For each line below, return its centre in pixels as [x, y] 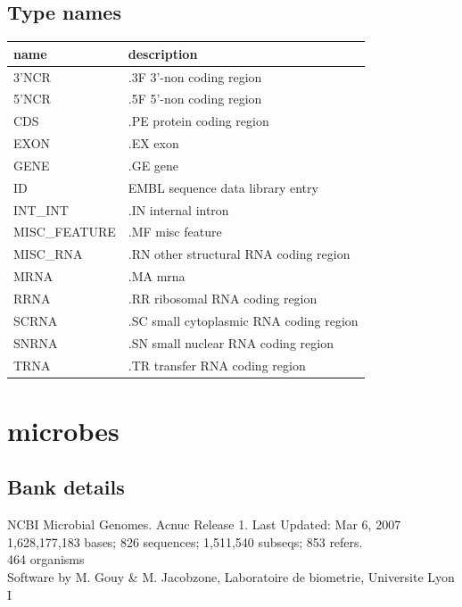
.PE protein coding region [198, 121]
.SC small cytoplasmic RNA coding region [243, 320]
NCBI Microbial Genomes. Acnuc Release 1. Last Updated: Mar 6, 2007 [204, 524]
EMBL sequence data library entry [223, 187]
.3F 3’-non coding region [195, 76]
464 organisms [46, 559]
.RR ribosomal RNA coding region [223, 298]
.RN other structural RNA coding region [239, 254]
